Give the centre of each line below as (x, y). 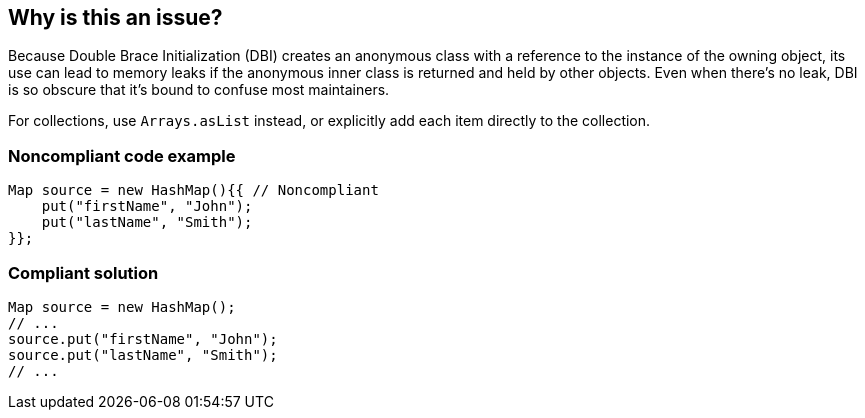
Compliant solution (83, 272)
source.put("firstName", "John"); (143, 338)
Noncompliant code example (122, 155)
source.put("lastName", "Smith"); (143, 354)
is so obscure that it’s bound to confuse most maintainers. (199, 90)
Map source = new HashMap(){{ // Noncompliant (193, 190)
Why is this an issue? (115, 17)
